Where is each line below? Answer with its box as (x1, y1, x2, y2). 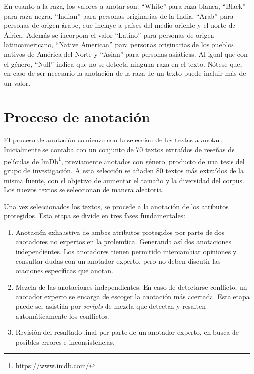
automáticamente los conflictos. (15, 310, 109, 321)
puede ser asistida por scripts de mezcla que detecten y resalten (15, 301, 206, 311)
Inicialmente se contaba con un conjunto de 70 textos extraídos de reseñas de (4, 144, 235, 155)
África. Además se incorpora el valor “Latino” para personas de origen (4, 29, 214, 40)
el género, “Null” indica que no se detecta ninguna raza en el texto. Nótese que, (4, 58, 242, 69)
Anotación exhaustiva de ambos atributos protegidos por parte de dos (15, 227, 225, 237)
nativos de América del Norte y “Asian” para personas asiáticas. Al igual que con (4, 48, 248, 59)
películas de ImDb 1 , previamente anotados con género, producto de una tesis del (4, 154, 245, 166)
